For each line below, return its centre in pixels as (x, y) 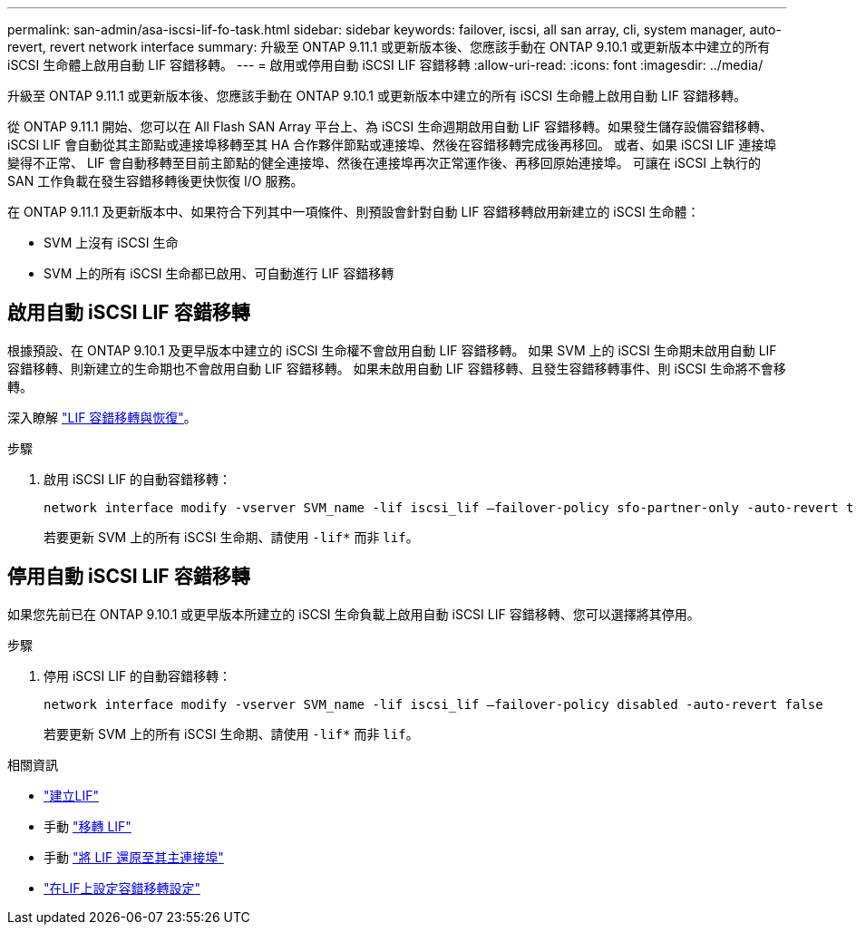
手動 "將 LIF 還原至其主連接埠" (134, 857)
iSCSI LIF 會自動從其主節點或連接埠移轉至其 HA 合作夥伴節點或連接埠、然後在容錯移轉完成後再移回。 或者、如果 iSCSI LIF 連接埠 (392, 145)
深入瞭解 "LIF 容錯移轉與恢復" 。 (102, 417)
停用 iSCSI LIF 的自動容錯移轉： (138, 675)
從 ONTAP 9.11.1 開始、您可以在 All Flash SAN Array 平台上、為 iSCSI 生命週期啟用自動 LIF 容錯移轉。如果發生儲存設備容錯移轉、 (390, 126)
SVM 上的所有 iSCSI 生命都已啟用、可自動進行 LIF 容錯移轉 (219, 273)
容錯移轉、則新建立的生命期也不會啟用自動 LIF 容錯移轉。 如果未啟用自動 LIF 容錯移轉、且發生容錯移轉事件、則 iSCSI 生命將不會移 (397, 368)
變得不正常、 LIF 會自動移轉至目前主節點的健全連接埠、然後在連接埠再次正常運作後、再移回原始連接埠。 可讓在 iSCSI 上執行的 (384, 163)
